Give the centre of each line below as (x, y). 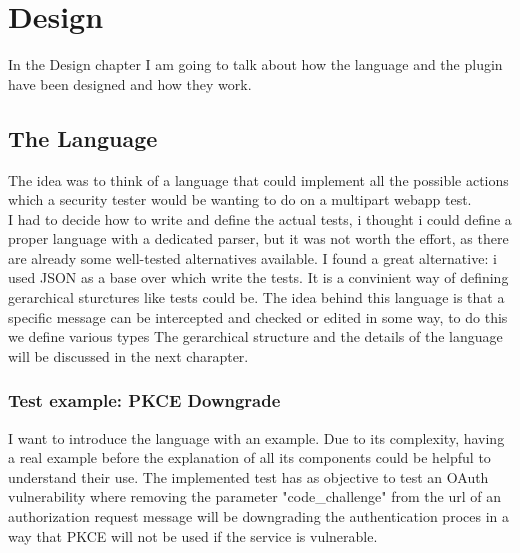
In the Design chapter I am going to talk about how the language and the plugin (255, 64)
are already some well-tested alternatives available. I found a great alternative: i (252, 257)
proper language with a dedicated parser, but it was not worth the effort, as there (258, 238)
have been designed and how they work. (130, 83)
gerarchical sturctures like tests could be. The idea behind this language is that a (256, 297)
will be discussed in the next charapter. (128, 355)
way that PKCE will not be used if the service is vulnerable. (193, 535)
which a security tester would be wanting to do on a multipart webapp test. (240, 199)
